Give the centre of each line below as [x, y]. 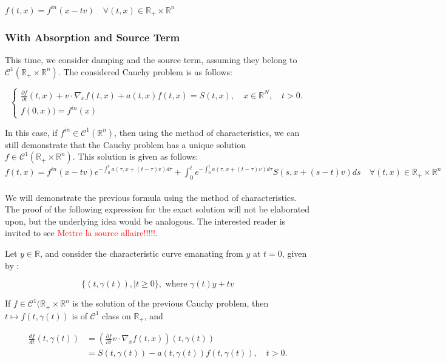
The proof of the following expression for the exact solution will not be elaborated [157, 209]
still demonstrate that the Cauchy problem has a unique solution [126, 144]
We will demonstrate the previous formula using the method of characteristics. [151, 197]
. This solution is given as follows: [135, 156]
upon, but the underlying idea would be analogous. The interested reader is [145, 221]
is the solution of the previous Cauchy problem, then [171, 303]
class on [117, 315]
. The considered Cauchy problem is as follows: [145, 71]
